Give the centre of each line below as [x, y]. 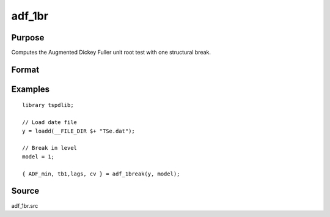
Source [25, 191]
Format [25, 69]
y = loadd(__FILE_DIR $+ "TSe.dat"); [79, 131]
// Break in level [50, 148]
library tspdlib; [48, 105]
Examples [31, 89]
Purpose [28, 38]
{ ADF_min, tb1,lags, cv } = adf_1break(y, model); [101, 174]
